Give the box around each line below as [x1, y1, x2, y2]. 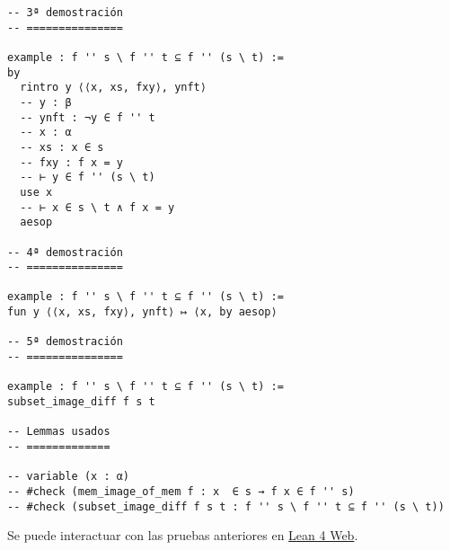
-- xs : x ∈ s [20, 140, 104, 154]
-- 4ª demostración [7, 245, 123, 259]
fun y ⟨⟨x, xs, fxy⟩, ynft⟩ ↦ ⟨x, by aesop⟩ [7, 306, 278, 319]
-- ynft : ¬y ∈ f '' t [20, 111, 155, 124]
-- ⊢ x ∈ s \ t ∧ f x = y [20, 200, 175, 214]
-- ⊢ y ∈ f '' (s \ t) [20, 171, 155, 184]
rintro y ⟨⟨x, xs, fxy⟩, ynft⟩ [20, 81, 207, 94]
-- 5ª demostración [7, 335, 123, 349]
